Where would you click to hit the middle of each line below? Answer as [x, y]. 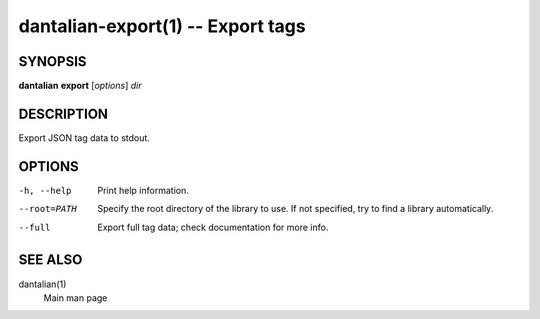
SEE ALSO [50, 260]
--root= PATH [47, 209]
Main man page [75, 297]
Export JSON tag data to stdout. [84, 137]
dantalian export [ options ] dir [80, 86]
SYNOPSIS [52, 61]
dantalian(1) [42, 284]
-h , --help [45, 190]
